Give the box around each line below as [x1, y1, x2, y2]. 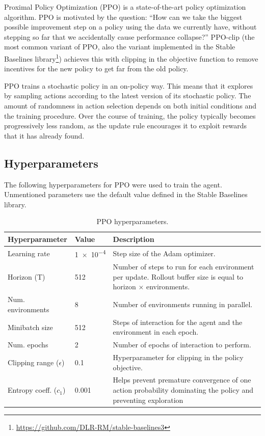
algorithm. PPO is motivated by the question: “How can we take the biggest [4, 11, 243, 22]
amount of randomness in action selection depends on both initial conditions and [4, 100, 257, 111]
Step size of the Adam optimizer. [113, 248, 216, 258]
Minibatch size [8, 321, 53, 332]
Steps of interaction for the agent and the [113, 316, 243, 327]
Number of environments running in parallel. [113, 299, 253, 310]
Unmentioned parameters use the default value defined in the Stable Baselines [4, 189, 248, 200]
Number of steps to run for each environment [113, 261, 254, 272]
